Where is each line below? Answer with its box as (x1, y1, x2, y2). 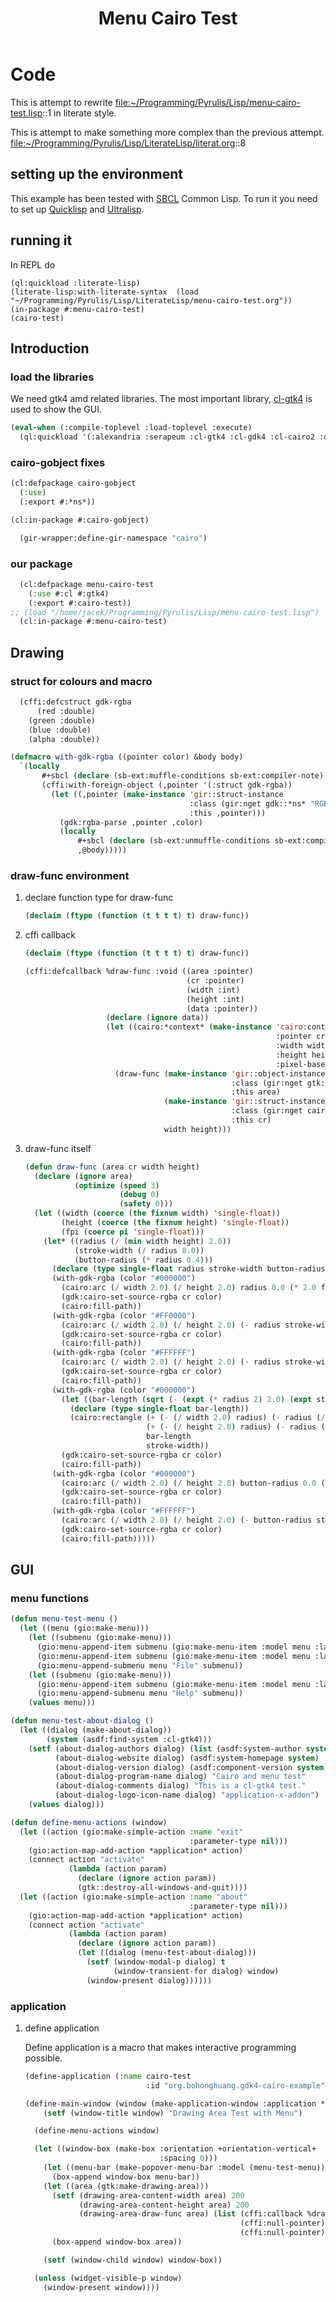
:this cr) (231, 1115, 272, 1126)
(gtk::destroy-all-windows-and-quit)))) (77, 1883, 248, 1893)
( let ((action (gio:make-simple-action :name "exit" (19, 1827, 244, 1837)
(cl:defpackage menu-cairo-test (19, 579, 155, 589)
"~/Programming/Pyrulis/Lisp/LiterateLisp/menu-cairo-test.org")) (10, 295, 293, 306)
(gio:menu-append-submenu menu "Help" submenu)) (36, 1688, 244, 1699)
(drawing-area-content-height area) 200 (78, 2200, 250, 2210)
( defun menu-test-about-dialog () (10, 1716, 155, 1726)
